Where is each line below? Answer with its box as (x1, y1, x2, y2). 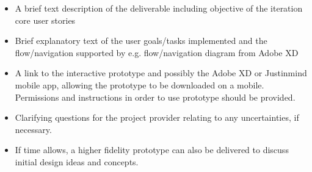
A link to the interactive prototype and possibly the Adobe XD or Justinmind (15, 66, 307, 79)
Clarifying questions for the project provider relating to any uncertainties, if (15, 111, 299, 124)
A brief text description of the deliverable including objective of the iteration (15, 2, 303, 14)
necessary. (15, 123, 52, 135)
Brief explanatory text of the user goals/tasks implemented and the (15, 34, 267, 47)
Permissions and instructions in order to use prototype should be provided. (15, 90, 296, 103)
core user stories (15, 13, 76, 26)
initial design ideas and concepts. (15, 155, 139, 168)
